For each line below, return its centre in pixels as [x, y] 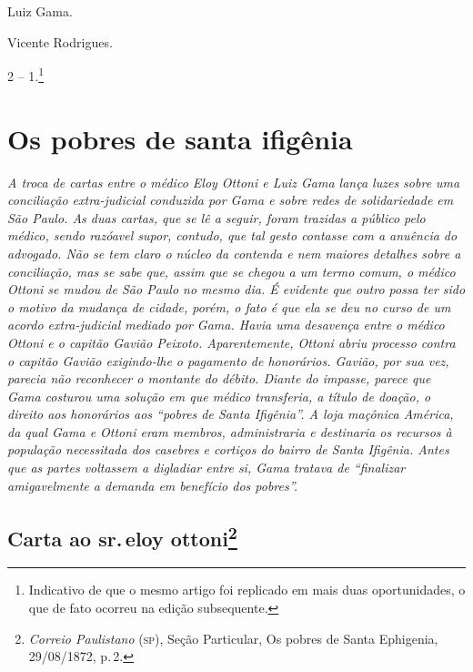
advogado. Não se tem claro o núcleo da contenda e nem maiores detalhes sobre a [234, 253]
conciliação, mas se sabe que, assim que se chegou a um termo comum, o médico [231, 271]
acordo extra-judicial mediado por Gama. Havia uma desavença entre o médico [226, 325]
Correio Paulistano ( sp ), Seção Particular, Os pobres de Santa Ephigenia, [233, 638]
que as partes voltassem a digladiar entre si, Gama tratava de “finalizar [206, 468]
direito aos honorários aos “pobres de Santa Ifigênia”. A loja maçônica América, [231, 414]
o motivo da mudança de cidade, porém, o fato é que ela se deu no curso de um [229, 306]
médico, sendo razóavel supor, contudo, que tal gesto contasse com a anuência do [232, 235]
